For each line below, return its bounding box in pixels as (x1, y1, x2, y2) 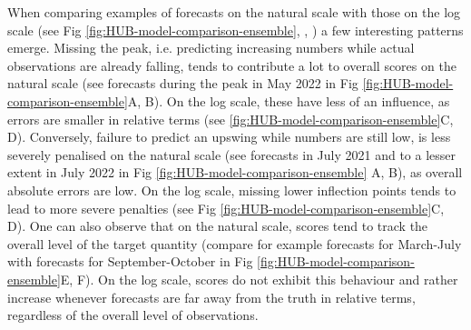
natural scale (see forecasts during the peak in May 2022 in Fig (7, 74, 358, 93)
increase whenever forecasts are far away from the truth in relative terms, (7, 287, 416, 306)
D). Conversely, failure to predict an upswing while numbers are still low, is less (7, 127, 451, 146)
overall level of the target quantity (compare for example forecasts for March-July (7, 234, 462, 253)
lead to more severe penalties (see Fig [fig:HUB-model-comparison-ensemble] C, (7, 198, 445, 217)
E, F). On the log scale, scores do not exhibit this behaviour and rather (60, 269, 458, 288)
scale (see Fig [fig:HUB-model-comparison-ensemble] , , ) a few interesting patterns (7, 20, 464, 39)
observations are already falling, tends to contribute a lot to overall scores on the (7, 55, 456, 75)
